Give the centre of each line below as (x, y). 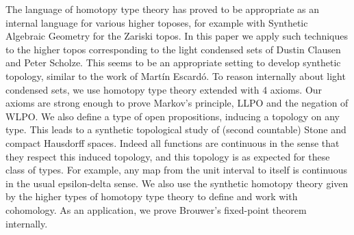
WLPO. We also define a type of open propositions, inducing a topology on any (173, 116)
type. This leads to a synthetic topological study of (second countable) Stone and (176, 129)
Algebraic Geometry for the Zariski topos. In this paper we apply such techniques (177, 36)
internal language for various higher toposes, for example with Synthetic (157, 22)
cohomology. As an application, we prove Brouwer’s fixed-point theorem (156, 209)
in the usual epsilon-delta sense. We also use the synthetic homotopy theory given (177, 183)
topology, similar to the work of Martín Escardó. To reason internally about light (176, 75)
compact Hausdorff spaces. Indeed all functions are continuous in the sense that (173, 142)
